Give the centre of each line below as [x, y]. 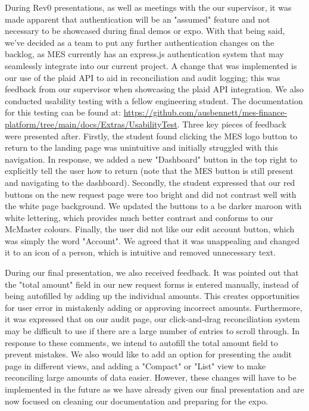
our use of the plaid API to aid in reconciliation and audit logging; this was [143, 77]
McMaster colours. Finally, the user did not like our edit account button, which [150, 229]
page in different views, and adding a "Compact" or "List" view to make [135, 365]
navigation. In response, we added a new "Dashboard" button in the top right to [151, 159]
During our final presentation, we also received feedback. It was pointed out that [152, 273]
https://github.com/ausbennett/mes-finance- [205, 112]
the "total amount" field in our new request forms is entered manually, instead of [152, 284]
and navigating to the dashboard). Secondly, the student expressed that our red [150, 182]
